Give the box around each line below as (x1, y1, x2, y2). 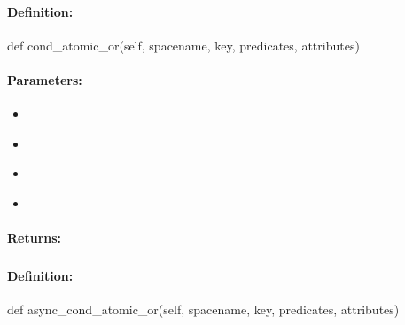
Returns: (7, 228, 62, 247)
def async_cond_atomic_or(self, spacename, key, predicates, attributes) (7, 299, 400, 318)
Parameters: (7, 70, 82, 89)
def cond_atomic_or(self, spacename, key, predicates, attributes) (7, 35, 360, 54)
